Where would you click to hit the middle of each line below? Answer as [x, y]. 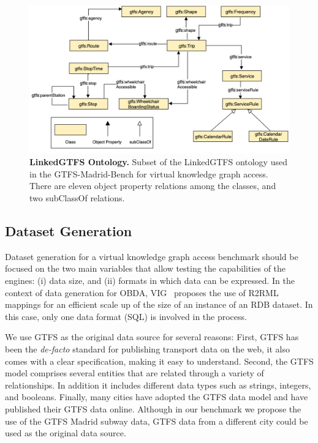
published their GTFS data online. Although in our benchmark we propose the [153, 408]
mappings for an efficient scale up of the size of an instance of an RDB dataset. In [159, 304]
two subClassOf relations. [77, 198]
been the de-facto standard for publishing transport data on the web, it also [147, 348]
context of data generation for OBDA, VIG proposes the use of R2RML [142, 292]
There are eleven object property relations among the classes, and [153, 186]
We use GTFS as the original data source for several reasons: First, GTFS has [152, 337]
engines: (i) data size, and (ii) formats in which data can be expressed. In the [150, 280]
